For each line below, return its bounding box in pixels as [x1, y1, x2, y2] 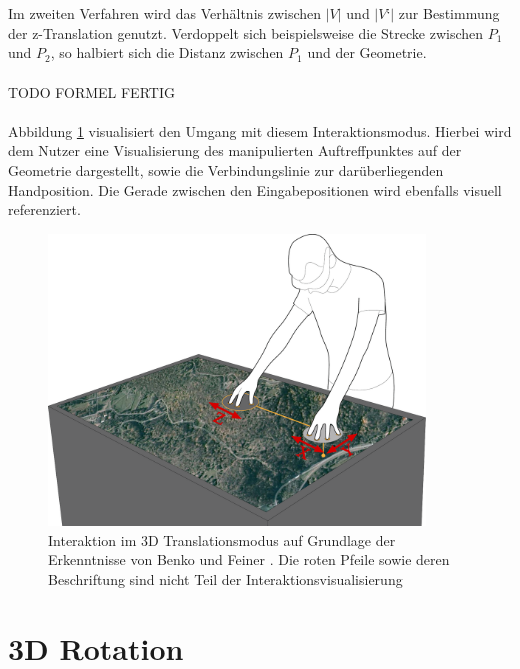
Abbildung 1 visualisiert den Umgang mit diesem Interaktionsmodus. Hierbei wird [8, 120, 512, 141]
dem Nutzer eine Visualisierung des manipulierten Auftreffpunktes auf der [8, 140, 462, 161]
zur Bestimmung [398, 3, 500, 24]
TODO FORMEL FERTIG [8, 81, 175, 102]
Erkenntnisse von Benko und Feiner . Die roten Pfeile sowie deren [48, 549, 450, 570]
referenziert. [8, 199, 81, 220]
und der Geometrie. [307, 42, 427, 63]
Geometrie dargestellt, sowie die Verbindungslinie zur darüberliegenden [8, 159, 444, 180]
